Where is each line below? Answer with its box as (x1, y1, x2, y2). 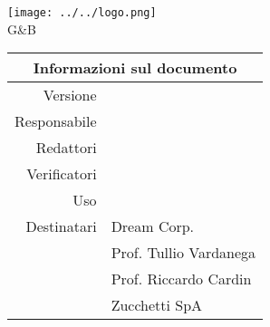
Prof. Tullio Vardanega (111, 242, 256, 264)
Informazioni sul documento (33, 57, 237, 79)
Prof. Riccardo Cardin (111, 268, 252, 290)
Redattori (35, 137, 97, 159)
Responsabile (14, 111, 97, 132)
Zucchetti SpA (111, 294, 203, 316)
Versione (43, 84, 97, 106)
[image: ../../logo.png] (7, 6, 157, 19)
